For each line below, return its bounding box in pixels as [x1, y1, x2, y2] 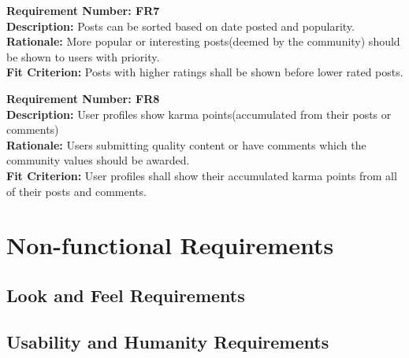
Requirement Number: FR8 [6, 90, 160, 106]
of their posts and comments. [6, 183, 147, 199]
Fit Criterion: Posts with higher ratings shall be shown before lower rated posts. [6, 64, 403, 80]
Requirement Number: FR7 [6, 2, 160, 18]
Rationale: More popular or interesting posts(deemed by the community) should [6, 33, 400, 50]
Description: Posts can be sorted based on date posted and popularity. [6, 17, 355, 34]
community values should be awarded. [6, 152, 190, 168]
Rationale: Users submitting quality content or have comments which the [6, 136, 366, 153]
